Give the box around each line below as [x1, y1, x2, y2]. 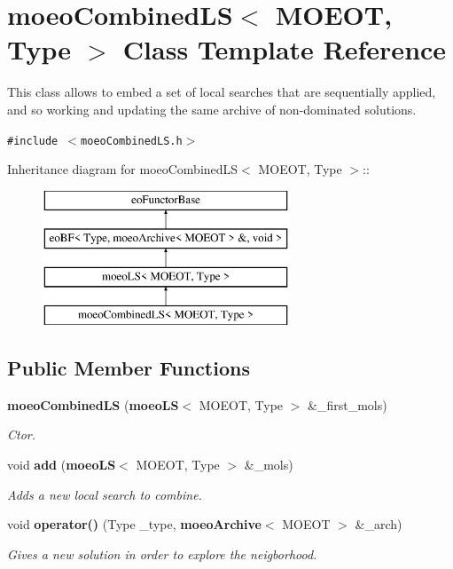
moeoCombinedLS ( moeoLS [7, 395, 179, 414]
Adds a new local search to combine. [7, 485, 202, 503]
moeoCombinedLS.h [81, 134, 183, 147]
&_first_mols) [308, 395, 387, 414]
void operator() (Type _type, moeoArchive [7, 515, 262, 533]
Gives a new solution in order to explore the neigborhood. [7, 544, 317, 563]
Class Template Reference [122, 31, 447, 67]
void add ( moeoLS [7, 454, 116, 473]
